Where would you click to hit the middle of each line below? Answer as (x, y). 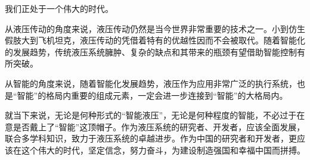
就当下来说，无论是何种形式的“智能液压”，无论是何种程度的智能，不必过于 (151, 115)
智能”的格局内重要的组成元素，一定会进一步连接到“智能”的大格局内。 (152, 95)
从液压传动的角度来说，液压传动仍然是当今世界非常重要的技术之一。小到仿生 (155, 28)
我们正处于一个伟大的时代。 (59, 8)
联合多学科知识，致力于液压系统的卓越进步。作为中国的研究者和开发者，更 (151, 138)
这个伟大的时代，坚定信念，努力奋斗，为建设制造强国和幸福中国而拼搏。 (163, 150)
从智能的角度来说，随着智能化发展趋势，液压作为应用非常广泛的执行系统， (151, 83)
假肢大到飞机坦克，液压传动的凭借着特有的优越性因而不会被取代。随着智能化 (155, 40)
